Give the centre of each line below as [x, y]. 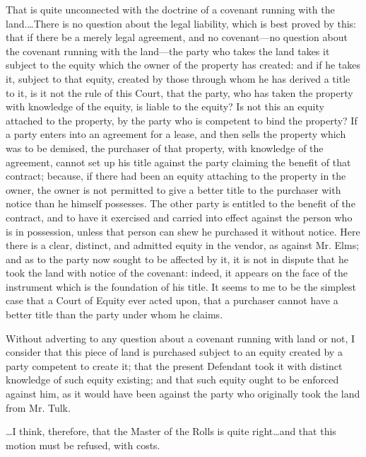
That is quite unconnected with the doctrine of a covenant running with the [170, 9]
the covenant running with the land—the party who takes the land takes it [168, 51]
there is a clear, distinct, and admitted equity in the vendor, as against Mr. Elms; [183, 245]
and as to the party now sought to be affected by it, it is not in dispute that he [177, 259]
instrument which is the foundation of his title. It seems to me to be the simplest [181, 286]
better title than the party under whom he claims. [114, 314]
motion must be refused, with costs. [83, 445]
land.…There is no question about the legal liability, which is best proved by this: [181, 23]
